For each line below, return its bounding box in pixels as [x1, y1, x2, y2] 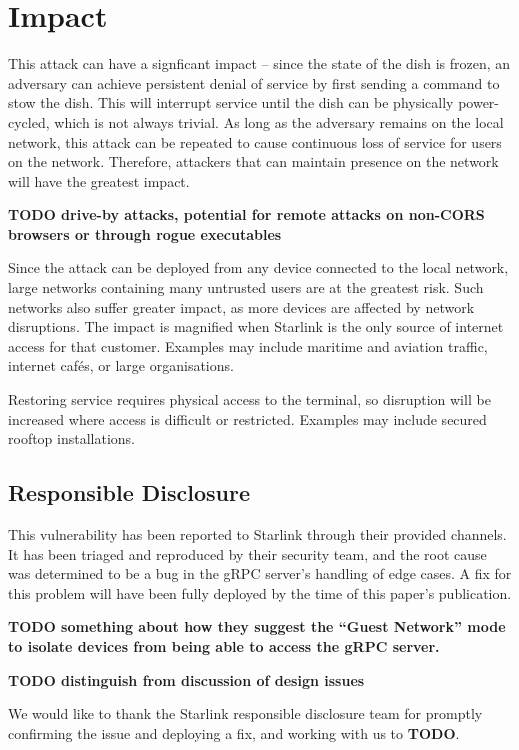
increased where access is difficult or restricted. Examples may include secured [8, 408, 487, 429]
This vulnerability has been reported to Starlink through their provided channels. [8, 524, 507, 545]
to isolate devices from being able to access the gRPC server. [8, 635, 440, 656]
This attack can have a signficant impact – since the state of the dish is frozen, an [8, 53, 511, 74]
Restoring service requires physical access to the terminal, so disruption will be [8, 389, 491, 410]
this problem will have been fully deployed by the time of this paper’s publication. [8, 582, 512, 603]
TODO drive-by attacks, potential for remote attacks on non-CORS [8, 204, 485, 225]
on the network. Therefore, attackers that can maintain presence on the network [8, 151, 499, 172]
